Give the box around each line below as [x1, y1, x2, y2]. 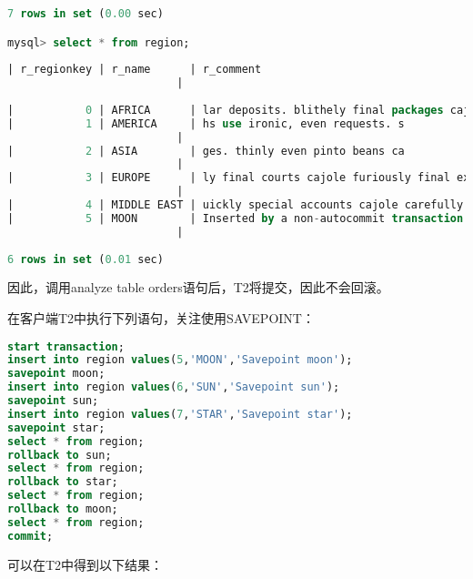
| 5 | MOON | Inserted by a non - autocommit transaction [7, 211, 464, 225]
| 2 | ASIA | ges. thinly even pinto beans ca [7, 144, 405, 157]
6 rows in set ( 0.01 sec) [7, 252, 164, 266]
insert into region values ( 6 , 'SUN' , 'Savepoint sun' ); [7, 381, 340, 394]
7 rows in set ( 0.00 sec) [7, 7, 164, 20]
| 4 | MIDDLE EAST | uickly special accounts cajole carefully [7, 198, 464, 212]
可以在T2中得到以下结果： [7, 554, 164, 574]
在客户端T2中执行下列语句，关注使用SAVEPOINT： [7, 309, 315, 327]
